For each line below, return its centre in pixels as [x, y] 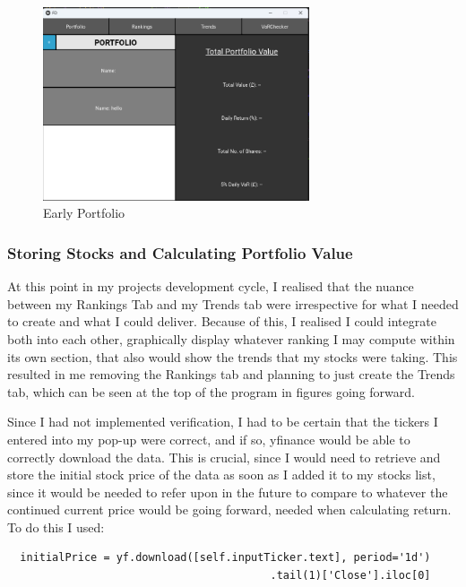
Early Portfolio [84, 213]
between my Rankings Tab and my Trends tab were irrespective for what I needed [233, 303]
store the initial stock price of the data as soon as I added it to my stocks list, [221, 475]
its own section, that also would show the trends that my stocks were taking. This [233, 356]
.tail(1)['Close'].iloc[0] [350, 576]
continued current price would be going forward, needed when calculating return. [229, 509]
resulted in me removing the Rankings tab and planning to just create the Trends [231, 374]
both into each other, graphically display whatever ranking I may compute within [231, 338]
